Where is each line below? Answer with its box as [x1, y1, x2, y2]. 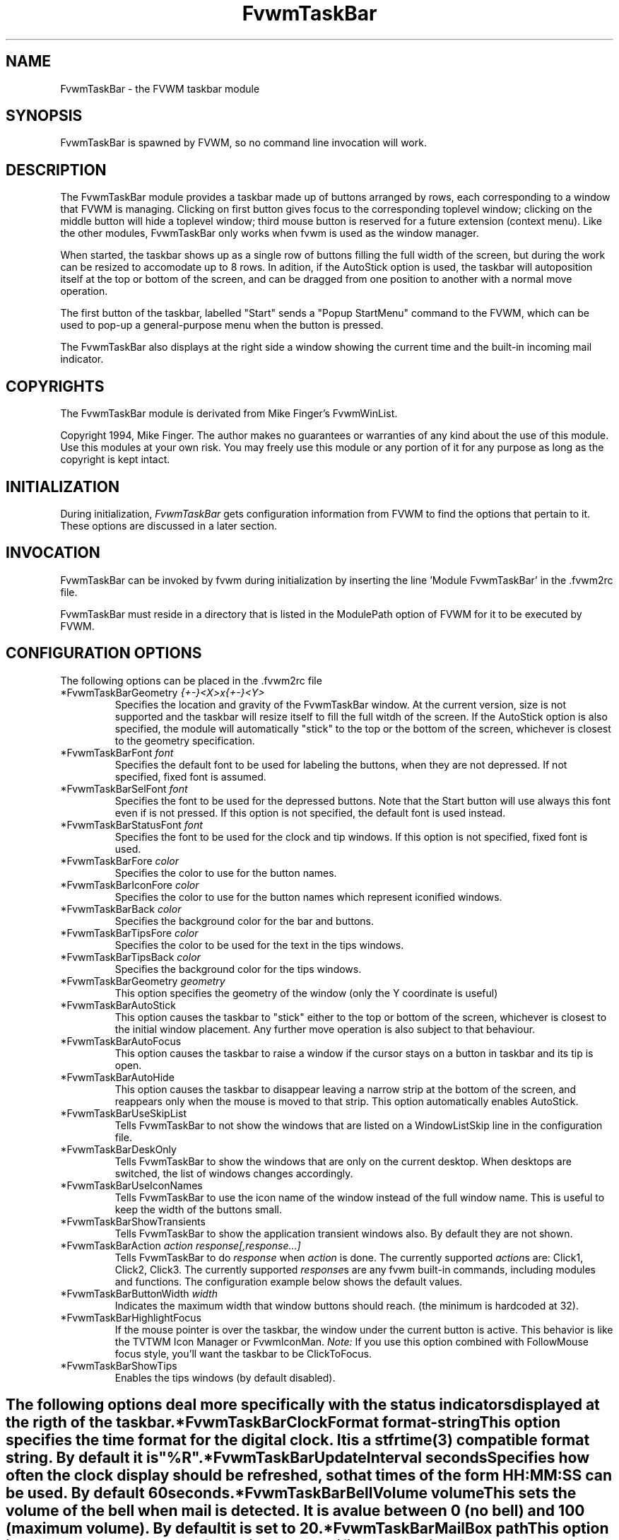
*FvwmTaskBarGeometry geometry [60, 974, 225, 987]
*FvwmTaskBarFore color [60, 854, 179, 867]
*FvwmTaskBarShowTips [60, 1359, 177, 1372]
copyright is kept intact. [60, 453, 170, 466]
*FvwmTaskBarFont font [60, 746, 174, 759]
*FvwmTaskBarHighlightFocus [60, 1311, 201, 1324]
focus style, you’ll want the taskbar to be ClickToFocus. [114, 1347, 372, 1360]
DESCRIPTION [6, 161, 107, 179]
